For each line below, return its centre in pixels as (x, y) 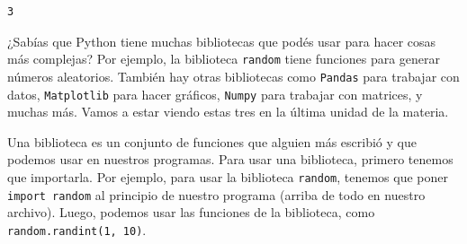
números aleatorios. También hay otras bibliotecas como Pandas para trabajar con (233, 76)
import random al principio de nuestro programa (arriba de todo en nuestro (216, 194)
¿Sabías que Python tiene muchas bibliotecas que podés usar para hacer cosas (222, 41)
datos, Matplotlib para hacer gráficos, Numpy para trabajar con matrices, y (215, 94)
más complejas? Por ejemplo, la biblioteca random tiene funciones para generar (224, 59)
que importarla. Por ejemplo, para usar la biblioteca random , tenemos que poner (228, 176)
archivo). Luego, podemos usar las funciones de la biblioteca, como (191, 212)
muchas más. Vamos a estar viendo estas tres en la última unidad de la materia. (228, 112)
